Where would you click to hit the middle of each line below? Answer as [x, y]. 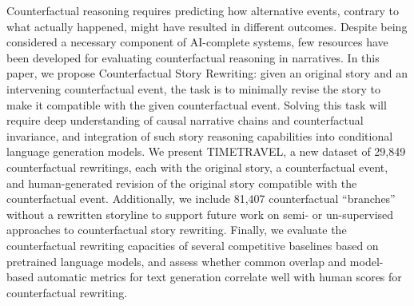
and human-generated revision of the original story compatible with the [182, 183]
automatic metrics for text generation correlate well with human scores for [219, 277]
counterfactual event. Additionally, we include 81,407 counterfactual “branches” [201, 199]
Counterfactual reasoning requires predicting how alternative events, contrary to [203, 10]
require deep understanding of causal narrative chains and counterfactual [185, 120]
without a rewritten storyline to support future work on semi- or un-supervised [200, 214]
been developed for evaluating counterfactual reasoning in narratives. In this [193, 57]
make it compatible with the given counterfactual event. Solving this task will [197, 104]
